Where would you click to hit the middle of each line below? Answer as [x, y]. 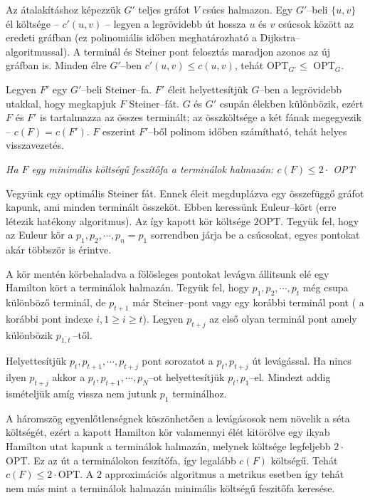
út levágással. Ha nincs [302, 361]
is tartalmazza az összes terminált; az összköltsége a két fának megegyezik [201, 117]
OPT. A [76, 474]
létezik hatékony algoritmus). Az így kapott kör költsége [128, 220]
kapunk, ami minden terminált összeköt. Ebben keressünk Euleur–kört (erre [171, 207]
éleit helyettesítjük [208, 89]
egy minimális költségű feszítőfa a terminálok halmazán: [153, 168]
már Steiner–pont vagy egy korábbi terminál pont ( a [248, 302]
